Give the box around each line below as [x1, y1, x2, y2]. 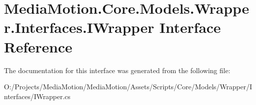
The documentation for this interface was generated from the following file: [4, 65, 230, 75]
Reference [4, 36, 73, 56]
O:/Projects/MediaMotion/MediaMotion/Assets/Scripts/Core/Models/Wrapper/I [4, 81, 252, 92]
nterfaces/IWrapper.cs [4, 91, 71, 101]
